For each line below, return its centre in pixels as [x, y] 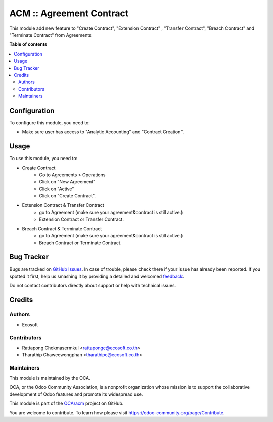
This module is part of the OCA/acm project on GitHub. [66, 403]
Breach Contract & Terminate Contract [62, 228]
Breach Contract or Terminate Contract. [80, 243]
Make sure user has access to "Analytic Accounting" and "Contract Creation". [103, 132]
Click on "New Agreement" [67, 182]
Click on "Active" [57, 189]
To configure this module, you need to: [50, 122]
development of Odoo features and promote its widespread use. [76, 394]
